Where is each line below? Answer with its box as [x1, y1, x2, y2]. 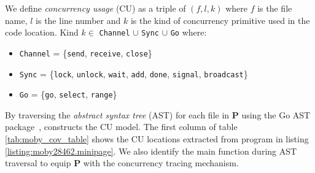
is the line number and [36, 13, 121, 26]
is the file [257, 2, 292, 14]
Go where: [170, 26, 207, 39]
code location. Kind [5, 26, 79, 39]
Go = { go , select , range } [19, 88, 117, 101]
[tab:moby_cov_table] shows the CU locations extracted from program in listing [5, 133, 309, 145]
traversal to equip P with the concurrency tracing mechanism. [5, 156, 239, 169]
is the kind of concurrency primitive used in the [130, 13, 310, 26]
